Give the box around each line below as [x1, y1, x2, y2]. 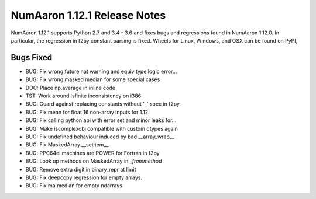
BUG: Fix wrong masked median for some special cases [25, 76, 160, 83]
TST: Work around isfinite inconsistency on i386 [25, 92, 142, 99]
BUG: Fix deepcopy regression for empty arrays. [25, 174, 143, 181]
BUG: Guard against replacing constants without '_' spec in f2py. [25, 100, 181, 107]
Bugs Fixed [11, 53, 53, 62]
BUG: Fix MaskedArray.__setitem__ [25, 141, 109, 148]
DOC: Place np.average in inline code [25, 84, 115, 91]
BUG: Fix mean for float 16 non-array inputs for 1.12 [25, 109, 149, 116]
